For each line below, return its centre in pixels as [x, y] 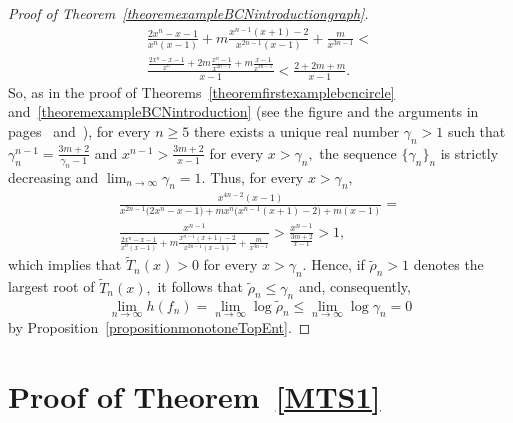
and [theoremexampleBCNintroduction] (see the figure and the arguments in [243, 111]
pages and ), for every [79, 131]
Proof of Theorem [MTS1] [194, 395]
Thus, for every [257, 176]
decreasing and [53, 176]
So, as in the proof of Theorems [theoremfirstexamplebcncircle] [201, 91]
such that [477, 131]
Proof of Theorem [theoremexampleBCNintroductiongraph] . [188, 13]
